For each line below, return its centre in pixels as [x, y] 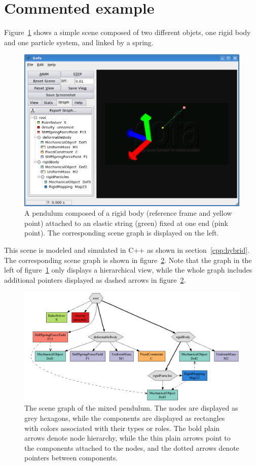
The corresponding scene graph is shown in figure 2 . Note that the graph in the [128, 260]
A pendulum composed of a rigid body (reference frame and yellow [128, 213]
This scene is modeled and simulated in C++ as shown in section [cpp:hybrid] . [127, 250]
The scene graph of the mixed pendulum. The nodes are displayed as [131, 408]
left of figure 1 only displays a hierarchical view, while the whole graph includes [128, 270]
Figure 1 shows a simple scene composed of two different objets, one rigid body [127, 32]
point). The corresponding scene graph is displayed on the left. [122, 233]
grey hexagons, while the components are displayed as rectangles [125, 418]
